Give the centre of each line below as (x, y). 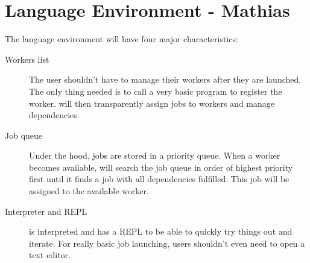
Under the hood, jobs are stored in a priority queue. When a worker (155, 155)
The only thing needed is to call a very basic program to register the (156, 91)
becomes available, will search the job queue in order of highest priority (161, 167)
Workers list (27, 59)
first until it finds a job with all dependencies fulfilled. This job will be (159, 179)
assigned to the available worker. (89, 191)
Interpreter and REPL (46, 211)
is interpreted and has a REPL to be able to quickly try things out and (161, 231)
